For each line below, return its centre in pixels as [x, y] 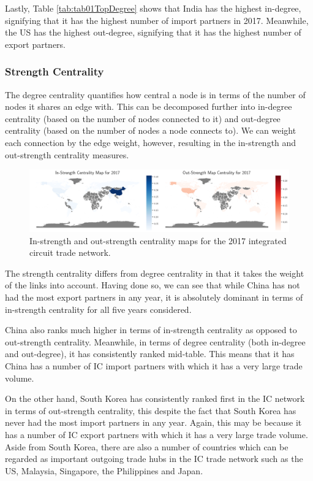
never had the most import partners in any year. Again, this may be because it [153, 422]
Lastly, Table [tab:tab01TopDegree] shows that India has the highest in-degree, [153, 8]
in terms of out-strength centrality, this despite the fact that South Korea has [151, 410]
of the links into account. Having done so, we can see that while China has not [153, 285]
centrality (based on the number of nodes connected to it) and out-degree [143, 118]
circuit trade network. [70, 252]
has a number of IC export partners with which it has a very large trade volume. [156, 434]
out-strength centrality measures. [67, 154]
